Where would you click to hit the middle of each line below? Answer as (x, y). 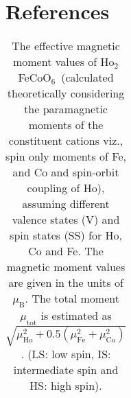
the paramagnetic (66, 109)
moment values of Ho (63, 62)
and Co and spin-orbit (66, 172)
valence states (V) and (66, 220)
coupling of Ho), (66, 188)
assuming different (66, 204)
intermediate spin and (66, 370)
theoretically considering (66, 93)
